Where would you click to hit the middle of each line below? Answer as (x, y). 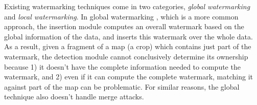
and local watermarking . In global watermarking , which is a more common (121, 16)
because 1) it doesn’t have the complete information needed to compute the (122, 66)
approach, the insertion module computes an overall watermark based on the (124, 26)
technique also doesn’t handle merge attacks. (74, 97)
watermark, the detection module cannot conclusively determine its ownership (126, 56)
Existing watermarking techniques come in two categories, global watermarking (127, 6)
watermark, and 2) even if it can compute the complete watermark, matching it (129, 77)
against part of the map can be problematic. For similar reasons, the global (122, 86)
